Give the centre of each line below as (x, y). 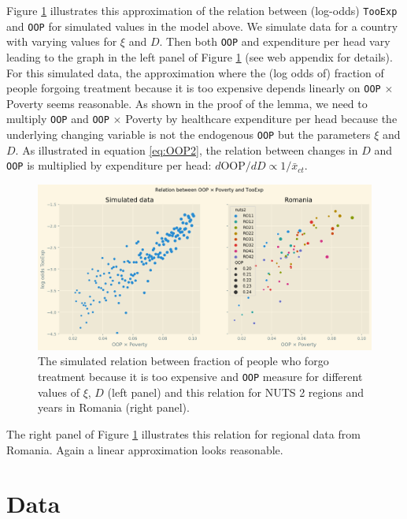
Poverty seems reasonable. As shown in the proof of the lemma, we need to (187, 103)
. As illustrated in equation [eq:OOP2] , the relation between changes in (187, 149)
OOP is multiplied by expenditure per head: (109, 165)
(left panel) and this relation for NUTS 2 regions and (235, 392)
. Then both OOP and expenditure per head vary (275, 41)
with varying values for (62, 41)
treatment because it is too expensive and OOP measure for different (200, 377)
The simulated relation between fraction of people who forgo (183, 361)
